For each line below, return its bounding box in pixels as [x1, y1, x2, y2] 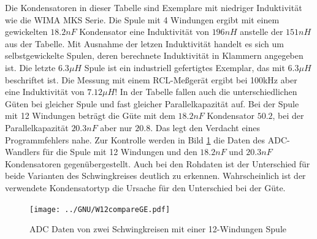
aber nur [100, 121, 132, 134]
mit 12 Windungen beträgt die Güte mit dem [5, 109, 175, 122]
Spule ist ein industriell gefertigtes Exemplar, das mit [84, 61, 285, 74]
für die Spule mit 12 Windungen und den [42, 145, 197, 158]
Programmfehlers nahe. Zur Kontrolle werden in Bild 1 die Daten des [5, 133, 265, 146]
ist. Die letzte [5, 61, 56, 74]
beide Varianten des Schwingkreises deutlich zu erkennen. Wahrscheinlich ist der [5, 169, 306, 182]
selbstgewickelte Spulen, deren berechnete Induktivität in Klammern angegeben [5, 49, 304, 62]
